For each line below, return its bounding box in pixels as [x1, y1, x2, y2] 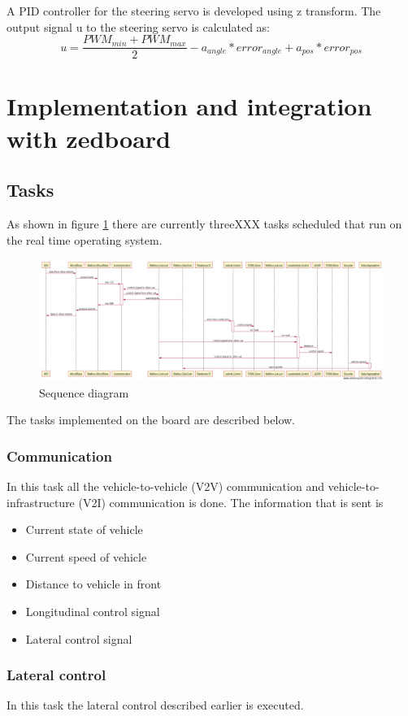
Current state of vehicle [25, 521, 143, 538]
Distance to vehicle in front [25, 575, 162, 592]
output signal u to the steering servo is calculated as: [7, 18, 271, 35]
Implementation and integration [7, 89, 372, 123]
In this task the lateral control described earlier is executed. [7, 696, 304, 714]
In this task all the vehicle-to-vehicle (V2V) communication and [7, 478, 324, 495]
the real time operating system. [7, 231, 163, 248]
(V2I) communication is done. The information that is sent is [78, 493, 384, 510]
